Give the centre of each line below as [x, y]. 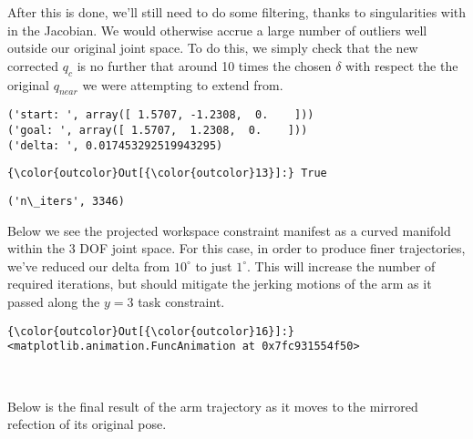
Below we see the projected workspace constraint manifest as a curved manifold [229, 230]
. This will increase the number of [341, 265]
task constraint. [181, 302]
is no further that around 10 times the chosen [204, 65]
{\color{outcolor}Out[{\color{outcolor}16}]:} [151, 331]
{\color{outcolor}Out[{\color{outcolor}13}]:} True [167, 174]
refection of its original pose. [87, 424]
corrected [33, 65]
